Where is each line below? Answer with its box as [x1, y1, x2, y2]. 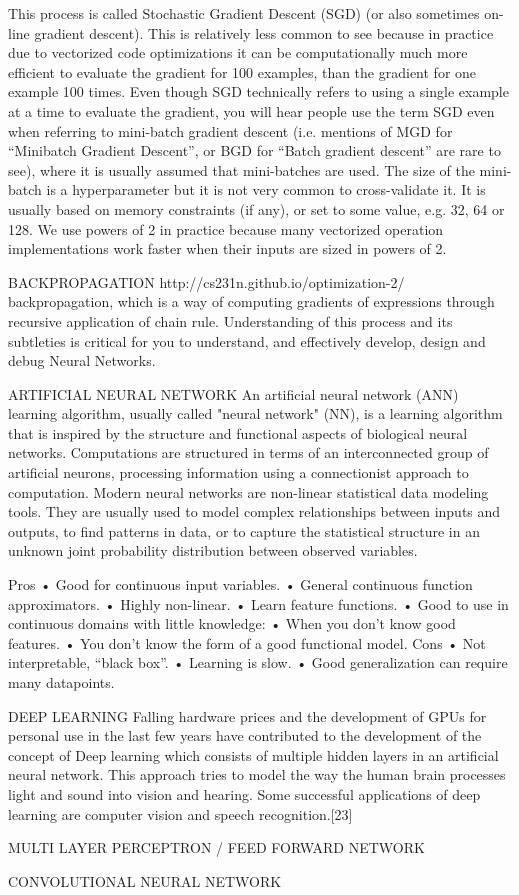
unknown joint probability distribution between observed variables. [8, 540, 418, 561]
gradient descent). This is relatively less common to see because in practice [34, 22, 494, 43]
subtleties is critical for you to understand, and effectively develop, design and [8, 330, 486, 351]
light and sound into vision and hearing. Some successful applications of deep [8, 783, 481, 804]
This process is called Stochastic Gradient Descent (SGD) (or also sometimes [8, 3, 480, 23]
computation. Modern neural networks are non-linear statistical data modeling [8, 481, 489, 502]
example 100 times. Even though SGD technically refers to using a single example [8, 81, 509, 102]
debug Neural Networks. [8, 350, 156, 371]
